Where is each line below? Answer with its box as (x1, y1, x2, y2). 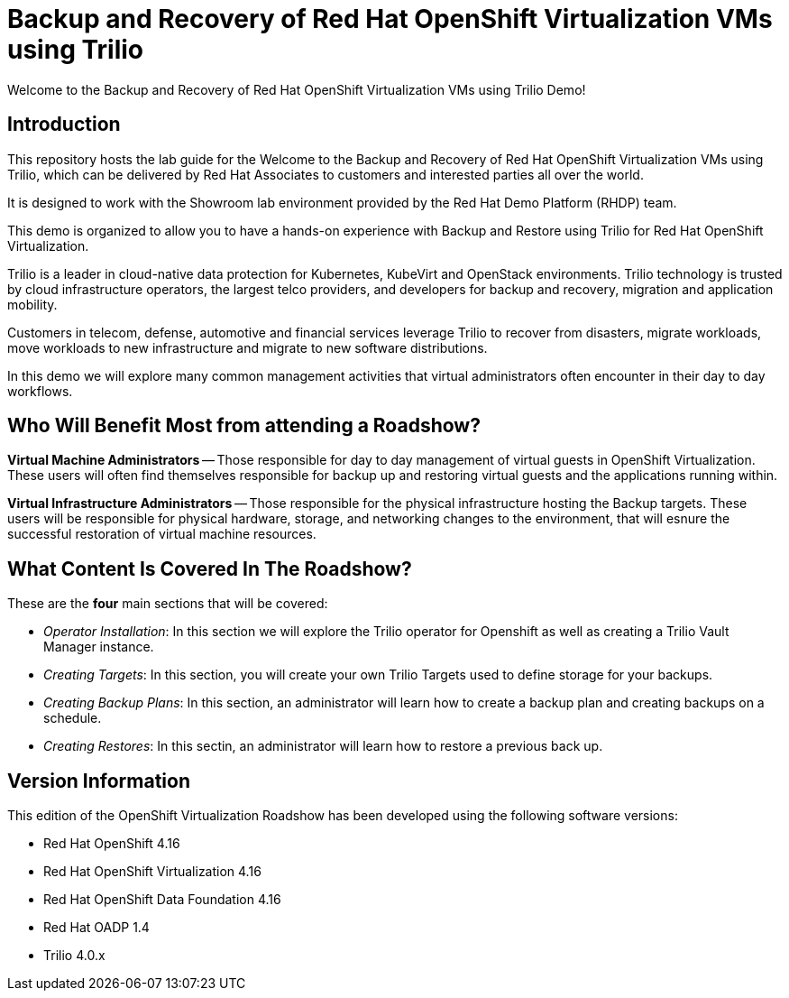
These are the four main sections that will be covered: (7, 596, 328, 612)
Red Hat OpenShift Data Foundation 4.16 (43, 892, 281, 908)
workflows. (7, 383, 73, 399)
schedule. (43, 710, 102, 726)
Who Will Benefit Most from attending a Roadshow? (7, 414, 481, 438)
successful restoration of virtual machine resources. (7, 526, 317, 542)
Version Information (7, 769, 190, 792)
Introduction (7, 113, 121, 136)
